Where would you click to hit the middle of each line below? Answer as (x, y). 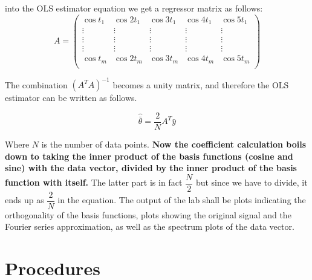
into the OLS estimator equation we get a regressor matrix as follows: (134, 8)
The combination (36, 84)
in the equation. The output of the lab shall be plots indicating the (182, 200)
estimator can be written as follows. (71, 98)
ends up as (24, 200)
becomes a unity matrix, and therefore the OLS (201, 84)
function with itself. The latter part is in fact (94, 182)
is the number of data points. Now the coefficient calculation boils (174, 144)
